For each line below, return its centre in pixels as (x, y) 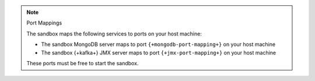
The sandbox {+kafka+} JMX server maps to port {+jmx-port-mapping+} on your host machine (159, 52)
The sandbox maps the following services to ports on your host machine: (114, 34)
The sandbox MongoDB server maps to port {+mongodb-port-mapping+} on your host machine (158, 44)
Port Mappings (44, 23)
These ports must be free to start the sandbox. (83, 63)
